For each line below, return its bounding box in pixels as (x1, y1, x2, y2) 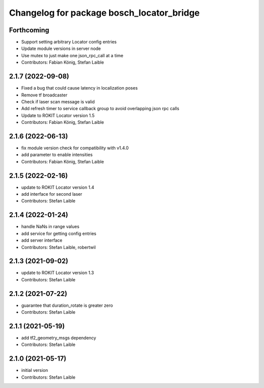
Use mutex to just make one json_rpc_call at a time (21, 52, 124, 58)
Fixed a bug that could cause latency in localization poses (21, 85, 138, 91)
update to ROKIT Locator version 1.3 (21, 270, 94, 276)
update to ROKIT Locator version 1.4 (21, 184, 94, 190)
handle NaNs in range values (21, 224, 80, 229)
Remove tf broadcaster (21, 92, 68, 98)
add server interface (21, 237, 63, 243)
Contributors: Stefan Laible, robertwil (21, 244, 96, 250)
